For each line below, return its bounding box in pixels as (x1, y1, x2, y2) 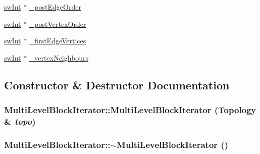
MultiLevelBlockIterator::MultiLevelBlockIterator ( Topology (4, 104, 256, 116)
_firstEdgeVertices (29, 35, 86, 46)
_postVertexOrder (29, 18, 86, 29)
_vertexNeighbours (29, 52, 89, 63)
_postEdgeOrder (29, 2, 81, 12)
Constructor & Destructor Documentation (4, 77, 230, 92)
